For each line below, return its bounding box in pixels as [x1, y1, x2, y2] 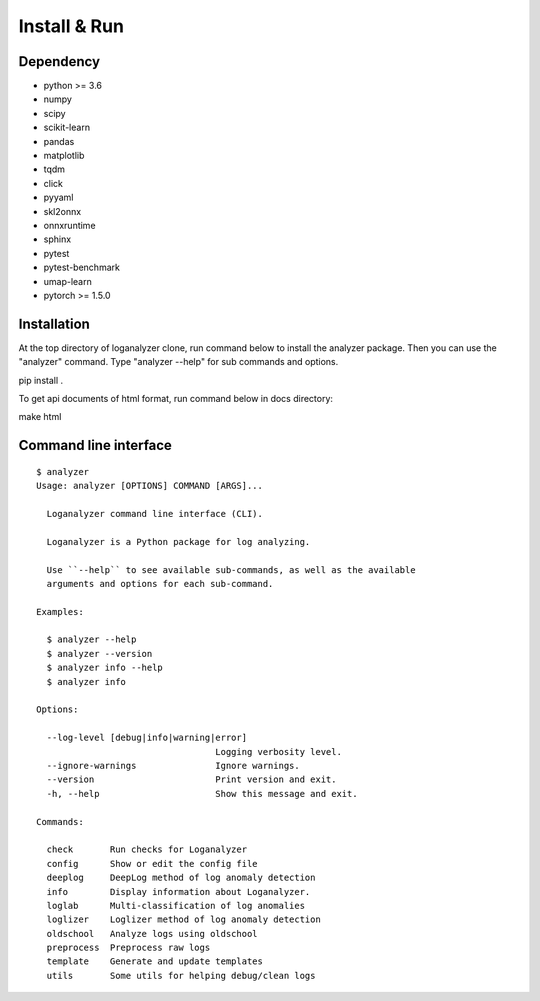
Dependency [18, 53, 100, 70]
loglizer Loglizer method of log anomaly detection [46, 914, 322, 925]
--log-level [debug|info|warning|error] [46, 732, 248, 744]
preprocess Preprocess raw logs [46, 942, 211, 954]
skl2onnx [43, 205, 82, 217]
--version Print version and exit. [46, 774, 337, 785]
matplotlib [43, 150, 85, 162]
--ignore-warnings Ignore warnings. [46, 760, 300, 771]
